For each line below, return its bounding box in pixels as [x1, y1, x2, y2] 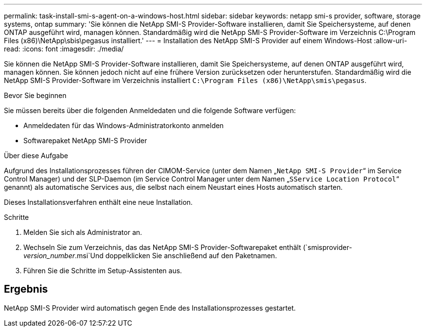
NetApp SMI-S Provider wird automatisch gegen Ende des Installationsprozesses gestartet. [4, 303, 296, 312]
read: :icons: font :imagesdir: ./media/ [4, 45, 124, 53]
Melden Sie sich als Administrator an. [23, 228, 142, 236]
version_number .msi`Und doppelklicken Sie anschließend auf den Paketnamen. [23, 251, 277, 260]
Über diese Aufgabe [4, 151, 68, 160]
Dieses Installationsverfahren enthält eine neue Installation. [4, 198, 193, 206]
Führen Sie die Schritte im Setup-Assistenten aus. [23, 266, 182, 275]
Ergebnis [4, 283, 48, 296]
